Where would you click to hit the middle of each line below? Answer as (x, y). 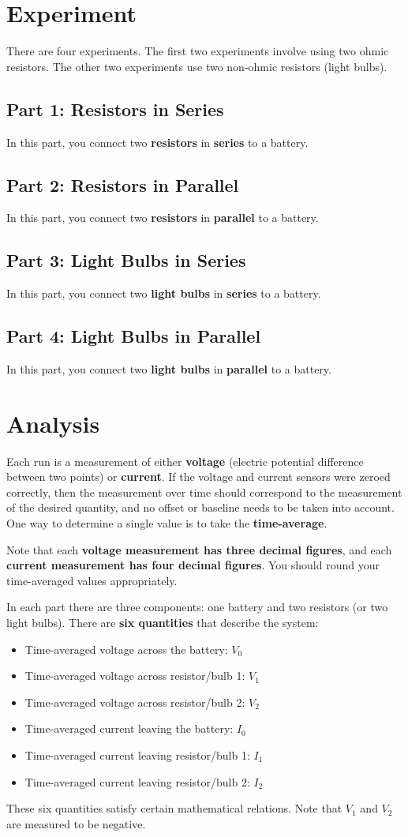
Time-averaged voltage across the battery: (126, 649)
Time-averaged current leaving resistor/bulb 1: (137, 754)
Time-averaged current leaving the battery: (129, 728)
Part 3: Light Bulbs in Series (126, 260)
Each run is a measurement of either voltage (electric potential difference (185, 461)
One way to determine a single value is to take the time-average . (167, 523)
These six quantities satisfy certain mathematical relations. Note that (174, 808)
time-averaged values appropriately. (92, 580)
